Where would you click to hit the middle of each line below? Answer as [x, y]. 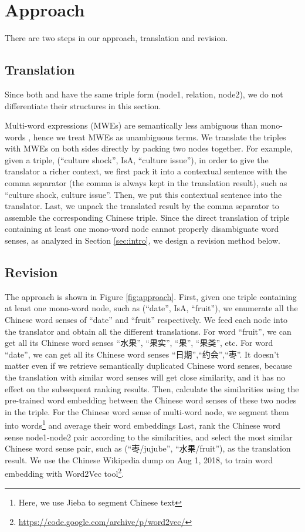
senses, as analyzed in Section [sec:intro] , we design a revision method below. [143, 240]
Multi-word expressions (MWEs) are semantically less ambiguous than [131, 125]
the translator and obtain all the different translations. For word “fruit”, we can [148, 331]
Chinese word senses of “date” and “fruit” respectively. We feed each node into [146, 320]
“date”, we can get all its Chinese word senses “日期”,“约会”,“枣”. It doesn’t [142, 354]
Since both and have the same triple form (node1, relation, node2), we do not [144, 94]
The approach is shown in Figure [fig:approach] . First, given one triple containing [151, 296]
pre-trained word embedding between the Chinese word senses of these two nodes [151, 400]
